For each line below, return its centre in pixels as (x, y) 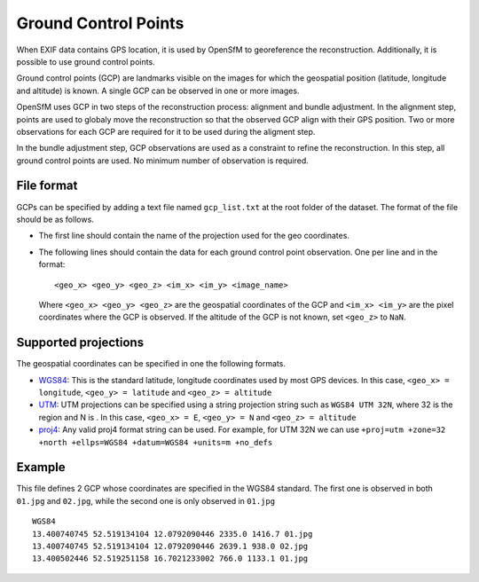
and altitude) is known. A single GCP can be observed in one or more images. (158, 90)
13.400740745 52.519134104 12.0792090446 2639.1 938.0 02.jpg (170, 547)
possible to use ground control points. (86, 61)
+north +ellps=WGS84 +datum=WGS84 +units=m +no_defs (156, 442)
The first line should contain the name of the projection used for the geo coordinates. (194, 236)
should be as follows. (55, 219)
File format (47, 186)
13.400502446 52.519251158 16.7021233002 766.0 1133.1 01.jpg (170, 558)
